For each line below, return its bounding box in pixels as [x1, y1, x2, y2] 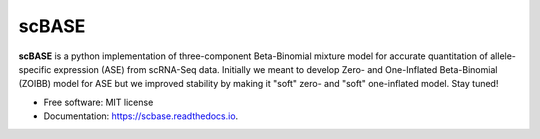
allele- [490, 50, 517, 62]
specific [18, 63, 52, 75]
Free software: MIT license [43, 96, 154, 108]
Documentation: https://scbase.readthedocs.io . [43, 110, 239, 122]
